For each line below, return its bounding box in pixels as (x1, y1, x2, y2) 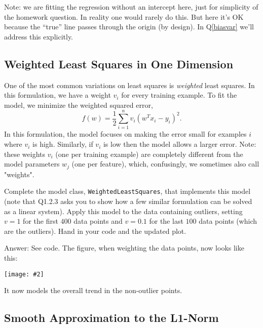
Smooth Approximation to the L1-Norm (4, 310, 219, 325)
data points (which (199, 216, 257, 226)
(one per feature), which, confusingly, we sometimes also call (71, 158, 259, 169)
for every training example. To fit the (121, 90, 237, 100)
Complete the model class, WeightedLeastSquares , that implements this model (4, 186, 251, 196)
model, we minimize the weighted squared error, (4, 99, 153, 110)
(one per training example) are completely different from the (55, 148, 243, 159)
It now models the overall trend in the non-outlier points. (4, 285, 182, 296)
